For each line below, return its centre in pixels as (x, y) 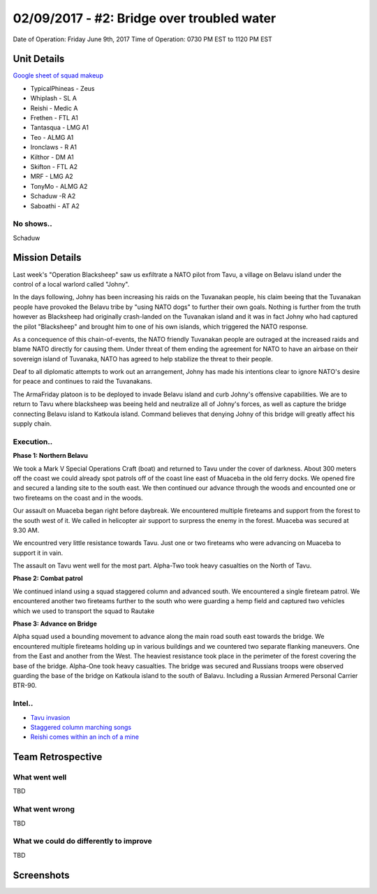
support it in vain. (38, 553)
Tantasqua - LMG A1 (59, 128)
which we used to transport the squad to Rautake (84, 611)
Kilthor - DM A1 (52, 157)
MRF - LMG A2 (52, 176)
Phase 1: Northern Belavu (51, 456)
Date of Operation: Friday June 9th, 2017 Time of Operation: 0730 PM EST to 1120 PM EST (142, 39)
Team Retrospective (58, 757)
